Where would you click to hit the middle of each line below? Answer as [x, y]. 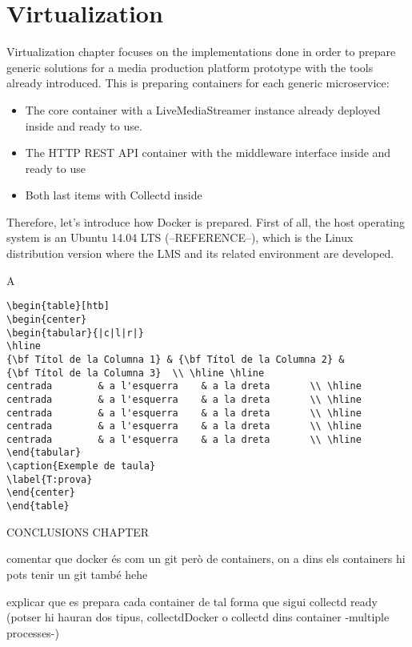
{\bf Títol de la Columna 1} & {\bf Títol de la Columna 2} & [176, 359]
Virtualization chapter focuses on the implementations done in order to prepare [201, 52]
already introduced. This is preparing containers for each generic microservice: [198, 83]
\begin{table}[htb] [58, 306]
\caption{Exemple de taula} [81, 466]
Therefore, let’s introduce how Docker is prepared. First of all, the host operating [206, 221]
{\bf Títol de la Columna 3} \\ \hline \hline [136, 373]
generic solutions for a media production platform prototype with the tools [190, 67]
